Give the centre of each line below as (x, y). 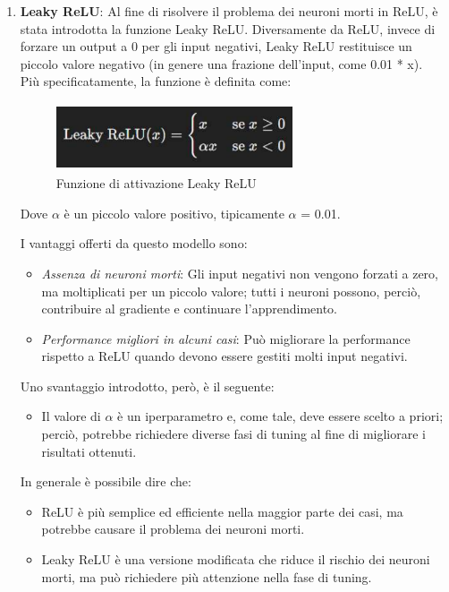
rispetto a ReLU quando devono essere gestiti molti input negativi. (224, 356)
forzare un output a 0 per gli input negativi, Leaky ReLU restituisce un (216, 46)
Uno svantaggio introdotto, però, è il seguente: (147, 386)
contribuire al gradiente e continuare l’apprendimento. (189, 309)
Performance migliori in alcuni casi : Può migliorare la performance (226, 338)
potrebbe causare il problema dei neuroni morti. (173, 529)
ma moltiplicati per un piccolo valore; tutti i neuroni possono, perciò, (231, 291)
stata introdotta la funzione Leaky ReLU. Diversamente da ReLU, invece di (228, 28)
